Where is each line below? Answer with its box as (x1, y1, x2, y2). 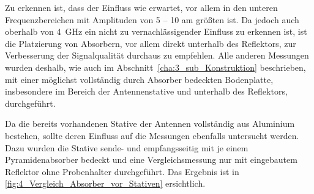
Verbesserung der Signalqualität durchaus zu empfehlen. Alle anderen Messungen (5, 49, 309, 62)
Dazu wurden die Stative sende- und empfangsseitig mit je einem (5, 141, 249, 154)
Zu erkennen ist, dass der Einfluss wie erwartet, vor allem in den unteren (5, 1, 278, 13)
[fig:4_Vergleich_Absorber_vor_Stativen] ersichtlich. (5, 177, 206, 190)
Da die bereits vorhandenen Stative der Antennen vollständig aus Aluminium (5, 117, 295, 130)
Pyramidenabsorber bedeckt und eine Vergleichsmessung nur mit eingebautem (5, 153, 297, 166)
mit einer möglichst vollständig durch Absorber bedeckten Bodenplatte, (5, 73, 274, 85)
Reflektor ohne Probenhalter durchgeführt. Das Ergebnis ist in (5, 165, 239, 178)
